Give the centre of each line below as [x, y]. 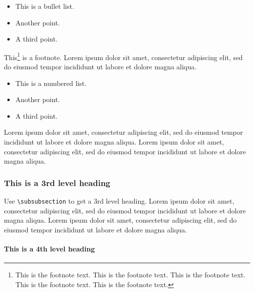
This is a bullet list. [45, 6]
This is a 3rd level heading [57, 182]
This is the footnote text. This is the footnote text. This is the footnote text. [130, 275]
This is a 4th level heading [49, 249]
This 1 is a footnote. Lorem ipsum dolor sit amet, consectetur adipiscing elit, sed [123, 56]
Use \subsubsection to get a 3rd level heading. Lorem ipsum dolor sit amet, [119, 201]
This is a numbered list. [51, 83]
